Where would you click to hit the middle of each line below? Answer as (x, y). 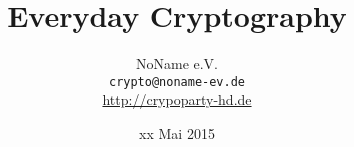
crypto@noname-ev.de (177, 81)
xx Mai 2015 (177, 132)
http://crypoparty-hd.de (177, 99)
